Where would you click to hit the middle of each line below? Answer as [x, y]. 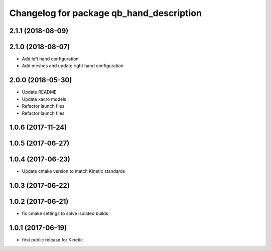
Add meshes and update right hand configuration [73, 66]
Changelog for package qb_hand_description [106, 13]
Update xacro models [44, 99]
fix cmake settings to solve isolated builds [65, 213]
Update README [39, 92]
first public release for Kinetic [52, 240]
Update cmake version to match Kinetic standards [74, 171]
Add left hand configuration [50, 59]
